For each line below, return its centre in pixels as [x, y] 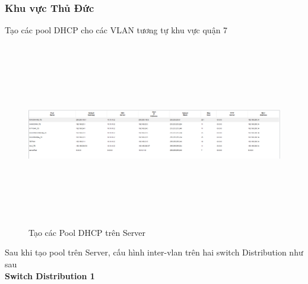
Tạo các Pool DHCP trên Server [87, 232]
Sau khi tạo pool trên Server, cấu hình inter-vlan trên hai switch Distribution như [154, 252]
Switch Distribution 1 [50, 275]
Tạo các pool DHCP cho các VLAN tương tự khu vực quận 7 [116, 30]
